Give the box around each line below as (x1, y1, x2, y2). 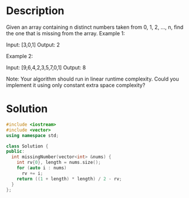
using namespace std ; (6, 132, 59, 139)
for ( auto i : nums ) (16, 165, 67, 171)
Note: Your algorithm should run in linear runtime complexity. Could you (6, 75, 179, 82)
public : (6, 149, 25, 155)
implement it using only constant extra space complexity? (6, 81, 146, 89)
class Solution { (6, 143, 49, 149)
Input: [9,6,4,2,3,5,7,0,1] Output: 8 (6, 63, 86, 71)
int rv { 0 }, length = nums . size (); (16, 160, 101, 166)
